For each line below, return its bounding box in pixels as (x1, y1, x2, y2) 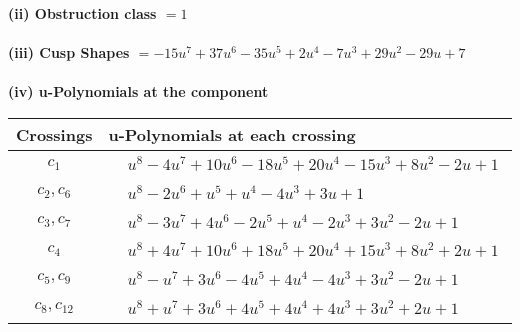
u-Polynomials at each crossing (108, 122, 356, 146)
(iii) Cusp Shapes (8, 42, 130, 63)
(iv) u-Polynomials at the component (8, 81, 269, 102)
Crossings (16, 122, 93, 146)
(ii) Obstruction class (8, 3, 157, 23)
